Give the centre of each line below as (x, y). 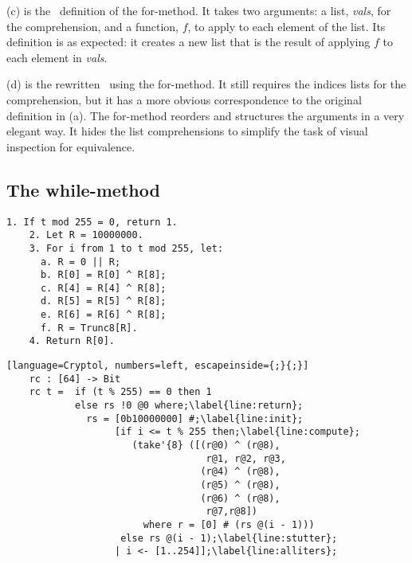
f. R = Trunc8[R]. (89, 328)
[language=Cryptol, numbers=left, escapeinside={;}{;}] (158, 366)
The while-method (83, 189)
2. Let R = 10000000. (86, 235)
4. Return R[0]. (72, 341)
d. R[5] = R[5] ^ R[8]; (103, 301)
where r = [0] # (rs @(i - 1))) (229, 524)
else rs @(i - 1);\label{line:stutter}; (229, 538)
